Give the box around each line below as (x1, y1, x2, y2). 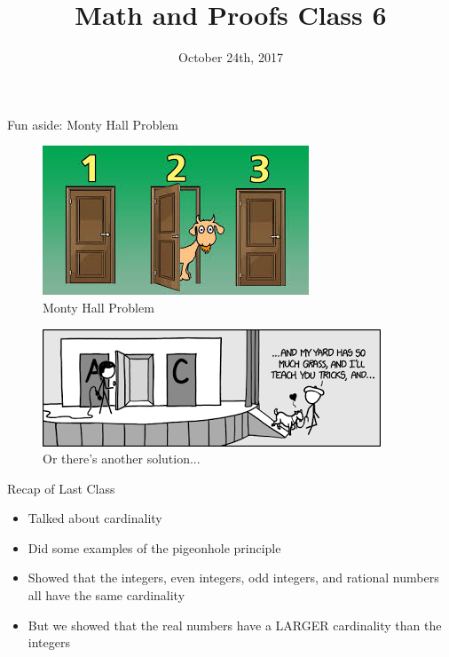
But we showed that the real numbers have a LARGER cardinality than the (28, 615, 442, 634)
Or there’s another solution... (43, 449, 201, 468)
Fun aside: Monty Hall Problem (7, 115, 179, 133)
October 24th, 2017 (178, 48, 283, 67)
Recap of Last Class (7, 479, 115, 497)
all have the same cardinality (28, 586, 185, 605)
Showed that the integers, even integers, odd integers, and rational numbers (28, 568, 439, 587)
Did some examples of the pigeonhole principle (28, 538, 281, 557)
